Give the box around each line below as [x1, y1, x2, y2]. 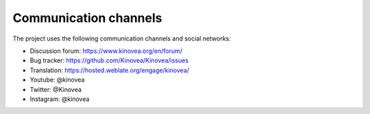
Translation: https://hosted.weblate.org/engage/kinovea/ [29, 66, 190, 74]
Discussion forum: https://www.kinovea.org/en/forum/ [29, 47, 183, 55]
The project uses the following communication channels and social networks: [12, 34, 231, 43]
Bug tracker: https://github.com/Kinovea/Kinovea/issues [29, 56, 188, 65]
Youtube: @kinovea [29, 76, 85, 84]
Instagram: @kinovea [29, 95, 90, 103]
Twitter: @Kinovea [29, 85, 82, 93]
